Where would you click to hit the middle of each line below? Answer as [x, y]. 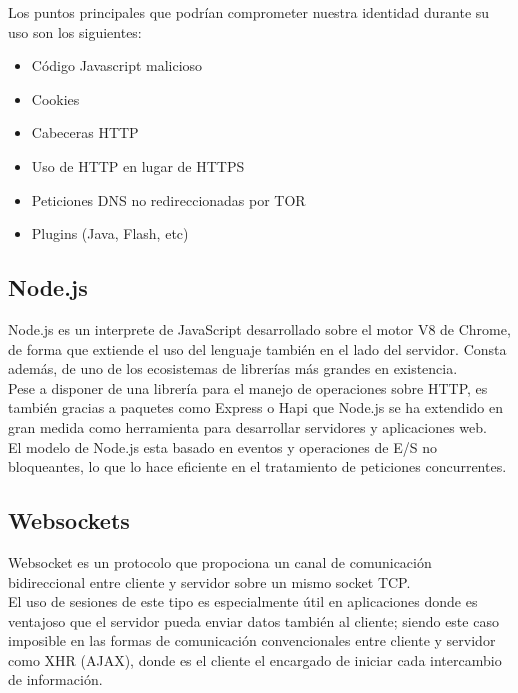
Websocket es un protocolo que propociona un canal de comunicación [220, 561]
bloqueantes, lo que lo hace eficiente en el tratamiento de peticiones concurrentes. [257, 466]
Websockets [69, 520]
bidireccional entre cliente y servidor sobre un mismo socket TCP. [209, 581]
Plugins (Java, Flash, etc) [110, 233]
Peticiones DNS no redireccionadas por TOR [168, 199]
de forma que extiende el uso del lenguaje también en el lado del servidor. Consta [257, 348]
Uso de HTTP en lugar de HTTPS [138, 165]
